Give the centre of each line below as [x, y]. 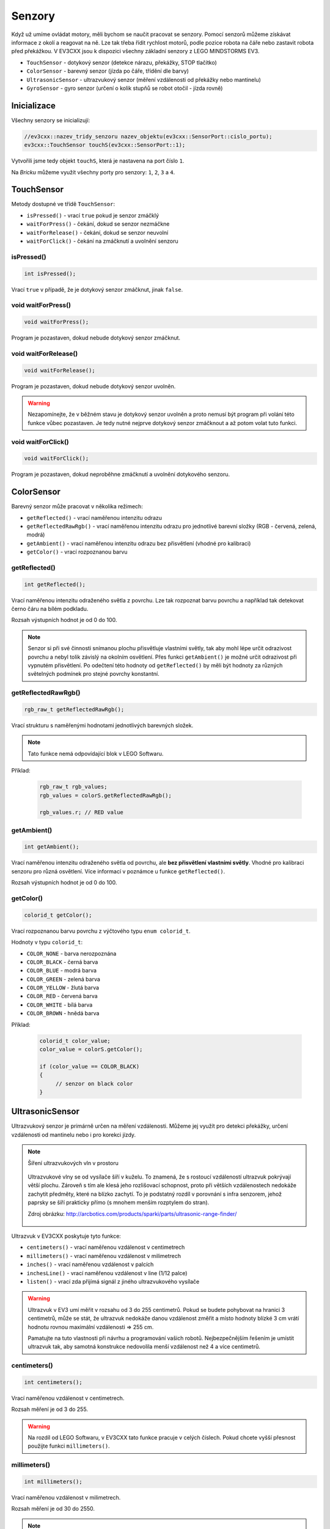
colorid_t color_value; [75, 1041]
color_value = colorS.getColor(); [91, 1050]
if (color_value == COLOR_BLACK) [90, 1066]
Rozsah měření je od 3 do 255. [50, 1409]
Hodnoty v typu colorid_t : [47, 942]
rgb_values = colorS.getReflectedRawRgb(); [106, 795]
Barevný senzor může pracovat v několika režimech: [77, 506]
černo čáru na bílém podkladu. [50, 609]
